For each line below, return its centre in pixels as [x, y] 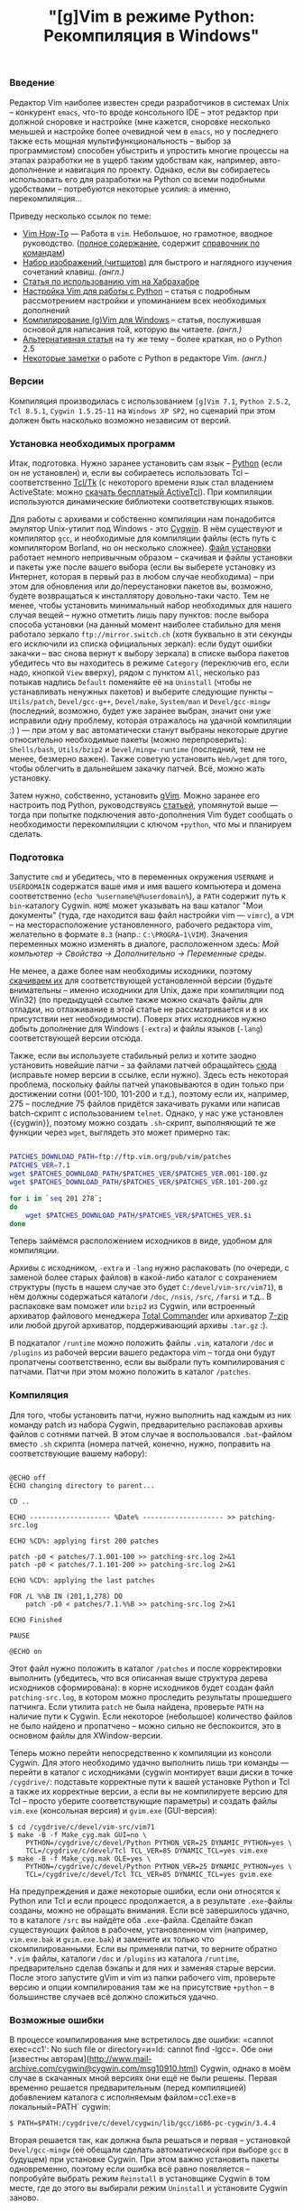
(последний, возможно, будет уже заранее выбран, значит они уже [140, 711]
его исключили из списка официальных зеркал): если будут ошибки [141, 644]
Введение [32, 83]
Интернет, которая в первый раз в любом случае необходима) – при [142, 577]
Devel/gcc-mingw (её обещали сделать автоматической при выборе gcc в [149, 2150]
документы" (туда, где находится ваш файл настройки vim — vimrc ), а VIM [151, 915]
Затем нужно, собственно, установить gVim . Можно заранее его [134, 795]
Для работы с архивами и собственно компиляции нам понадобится [142, 519]
